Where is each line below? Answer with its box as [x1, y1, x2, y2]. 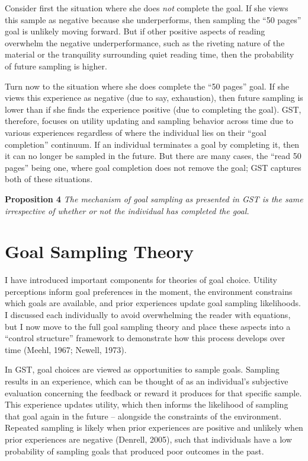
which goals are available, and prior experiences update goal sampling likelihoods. [5, 297, 301, 309]
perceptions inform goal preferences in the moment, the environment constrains [5, 285, 293, 297]
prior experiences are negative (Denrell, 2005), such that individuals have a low [5, 433, 292, 445]
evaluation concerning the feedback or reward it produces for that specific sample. [5, 386, 302, 399]
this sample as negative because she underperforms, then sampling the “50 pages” [5, 13, 301, 26]
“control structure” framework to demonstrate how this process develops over [5, 332, 285, 344]
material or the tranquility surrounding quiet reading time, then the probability [5, 48, 294, 61]
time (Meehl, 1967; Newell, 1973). [5, 343, 127, 355]
